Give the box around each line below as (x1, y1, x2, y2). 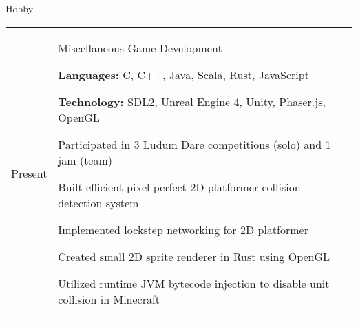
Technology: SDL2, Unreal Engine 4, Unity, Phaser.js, (58, 93, 326, 109)
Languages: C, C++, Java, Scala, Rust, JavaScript (58, 66, 309, 83)
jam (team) (58, 151, 113, 168)
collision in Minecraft (58, 291, 160, 307)
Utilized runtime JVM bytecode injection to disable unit (58, 275, 330, 291)
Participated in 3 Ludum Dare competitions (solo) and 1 (58, 136, 331, 152)
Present (11, 165, 48, 182)
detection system (58, 194, 139, 211)
